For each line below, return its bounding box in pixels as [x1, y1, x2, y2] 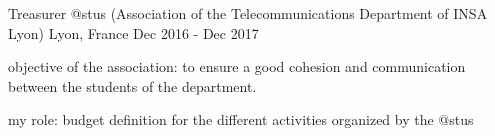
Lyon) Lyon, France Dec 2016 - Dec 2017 [8, 22, 259, 43]
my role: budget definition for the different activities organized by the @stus [8, 109, 474, 130]
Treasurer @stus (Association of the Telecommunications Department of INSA [8, 3, 488, 23]
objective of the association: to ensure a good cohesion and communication [8, 56, 466, 77]
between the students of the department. [8, 75, 257, 96]
